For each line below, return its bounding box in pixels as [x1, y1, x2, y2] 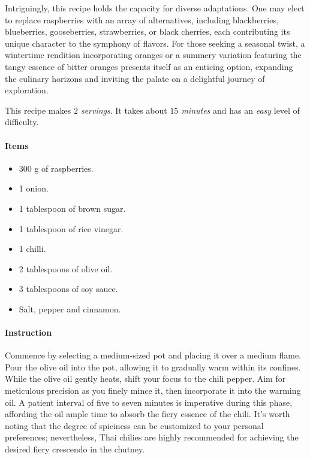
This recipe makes [5, 104, 71, 116]
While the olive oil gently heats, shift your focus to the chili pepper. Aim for [5, 372, 286, 385]
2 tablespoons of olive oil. [19, 262, 113, 275]
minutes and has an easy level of [181, 104, 300, 116]
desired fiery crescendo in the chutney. [5, 443, 145, 455]
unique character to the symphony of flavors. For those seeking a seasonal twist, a [5, 37, 305, 49]
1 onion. [19, 182, 49, 194]
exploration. [5, 84, 49, 96]
